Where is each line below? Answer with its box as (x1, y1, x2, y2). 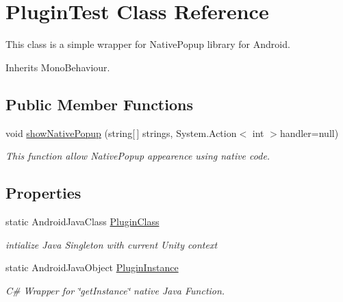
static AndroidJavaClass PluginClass (5, 214, 160, 228)
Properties (5, 182, 81, 203)
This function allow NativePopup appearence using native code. (5, 149, 270, 163)
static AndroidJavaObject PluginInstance (5, 260, 179, 275)
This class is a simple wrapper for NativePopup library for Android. (5, 37, 290, 51)
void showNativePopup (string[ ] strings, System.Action (5, 125, 237, 140)
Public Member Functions (5, 93, 193, 114)
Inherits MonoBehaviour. (5, 60, 110, 74)
